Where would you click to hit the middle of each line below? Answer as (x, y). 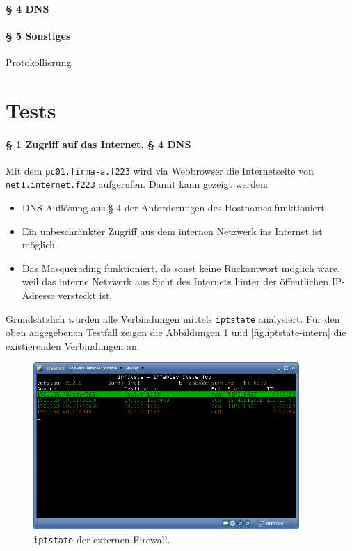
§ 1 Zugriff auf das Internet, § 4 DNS (98, 144)
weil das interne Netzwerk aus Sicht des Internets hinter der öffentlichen (175, 281)
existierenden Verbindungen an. (73, 345)
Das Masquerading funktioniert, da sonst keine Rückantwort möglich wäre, (181, 267)
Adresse (38, 295)
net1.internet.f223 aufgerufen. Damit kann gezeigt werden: (137, 184)
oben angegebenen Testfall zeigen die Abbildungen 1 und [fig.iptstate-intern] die (176, 332)
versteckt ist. (85, 295)
